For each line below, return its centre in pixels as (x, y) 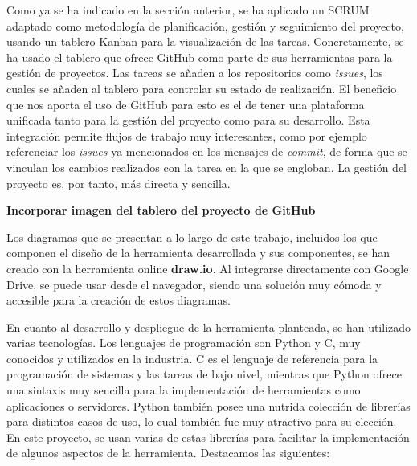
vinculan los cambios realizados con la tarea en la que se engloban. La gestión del (207, 167)
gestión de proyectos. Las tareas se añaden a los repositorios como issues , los (195, 73)
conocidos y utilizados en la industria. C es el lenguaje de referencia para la (192, 358)
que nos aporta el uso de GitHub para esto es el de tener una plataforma (186, 104)
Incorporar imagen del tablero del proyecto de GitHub (161, 210)
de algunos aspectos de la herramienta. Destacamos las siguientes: (168, 453)
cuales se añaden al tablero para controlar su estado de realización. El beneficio (202, 88)
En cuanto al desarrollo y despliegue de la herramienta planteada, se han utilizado (209, 327)
